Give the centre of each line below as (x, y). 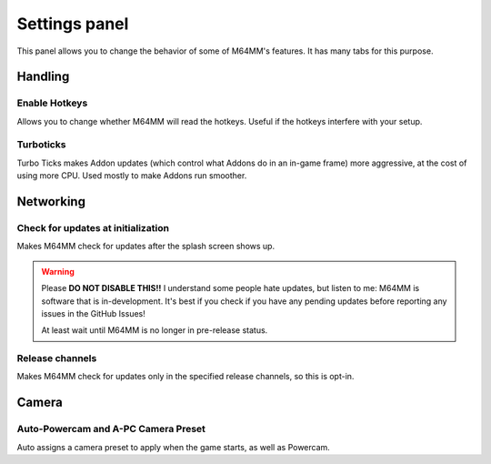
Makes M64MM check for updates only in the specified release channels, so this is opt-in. (185, 377)
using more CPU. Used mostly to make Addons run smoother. (132, 176)
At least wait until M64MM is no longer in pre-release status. (155, 330)
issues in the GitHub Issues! (93, 313)
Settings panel (73, 24)
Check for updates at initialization (93, 228)
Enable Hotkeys (52, 103)
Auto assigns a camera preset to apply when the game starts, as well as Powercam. (174, 447)
